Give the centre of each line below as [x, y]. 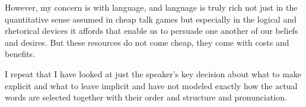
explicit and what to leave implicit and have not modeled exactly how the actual [151, 85]
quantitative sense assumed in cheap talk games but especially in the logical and [151, 19]
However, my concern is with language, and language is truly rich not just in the [151, 7]
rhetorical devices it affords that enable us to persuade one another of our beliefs [152, 31]
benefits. [20, 54]
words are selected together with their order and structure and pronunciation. [146, 97]
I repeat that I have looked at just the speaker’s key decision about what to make [153, 73]
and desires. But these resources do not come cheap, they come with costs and [147, 42]
